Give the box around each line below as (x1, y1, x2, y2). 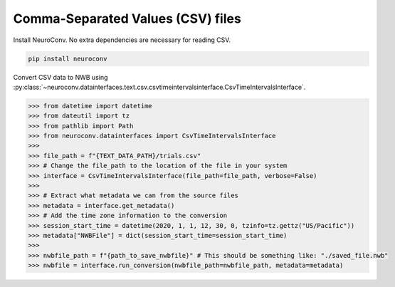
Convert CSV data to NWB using (13, 73, 108, 81)
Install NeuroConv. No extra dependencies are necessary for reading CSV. (13, 36, 231, 44)
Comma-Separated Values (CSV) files (13, 11, 241, 26)
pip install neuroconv (28, 54, 107, 63)
